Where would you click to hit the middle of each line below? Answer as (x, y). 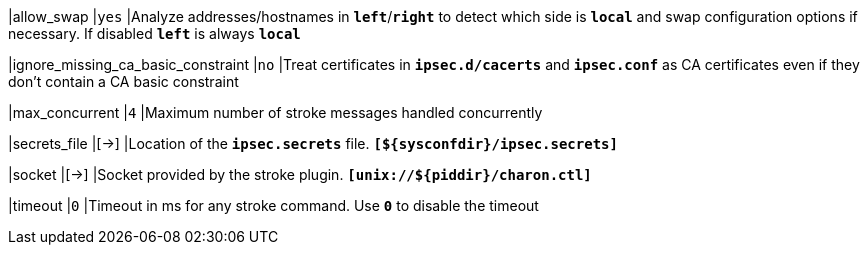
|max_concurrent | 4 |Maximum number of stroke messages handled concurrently (275, 112)
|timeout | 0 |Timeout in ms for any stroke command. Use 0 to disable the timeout (273, 205)
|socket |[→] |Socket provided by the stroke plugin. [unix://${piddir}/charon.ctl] (300, 174)
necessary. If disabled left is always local (154, 33)
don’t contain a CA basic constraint (123, 81)
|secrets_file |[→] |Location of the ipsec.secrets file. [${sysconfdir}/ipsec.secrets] (313, 143)
